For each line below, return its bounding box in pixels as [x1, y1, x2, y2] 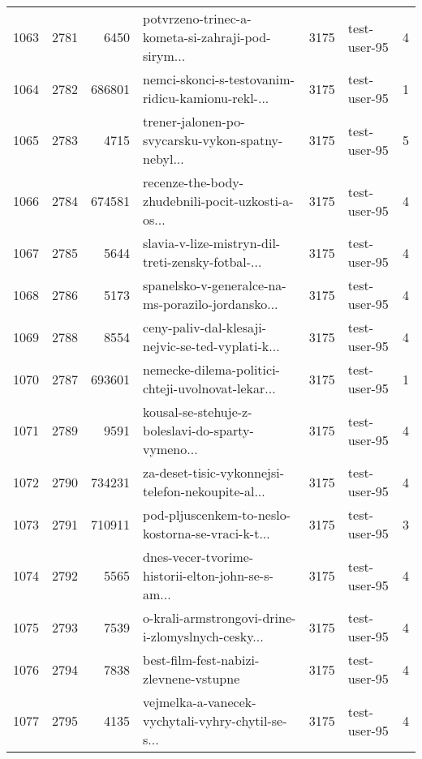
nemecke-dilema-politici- [143, 360, 280, 379]
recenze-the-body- [143, 173, 244, 191]
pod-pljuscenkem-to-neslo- [143, 505, 291, 524]
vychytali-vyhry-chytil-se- [143, 711, 287, 730]
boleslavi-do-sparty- [143, 421, 254, 440]
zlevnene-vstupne [143, 669, 240, 688]
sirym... [143, 46, 186, 65]
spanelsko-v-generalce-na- [143, 276, 286, 294]
